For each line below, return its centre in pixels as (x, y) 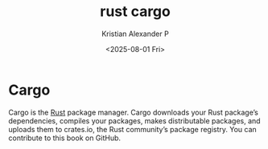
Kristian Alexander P (135, 34)
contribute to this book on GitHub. (65, 138)
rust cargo (135, 12)
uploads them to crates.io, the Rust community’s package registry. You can (133, 129)
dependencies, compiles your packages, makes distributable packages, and (134, 121)
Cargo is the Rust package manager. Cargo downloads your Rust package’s (134, 112)
